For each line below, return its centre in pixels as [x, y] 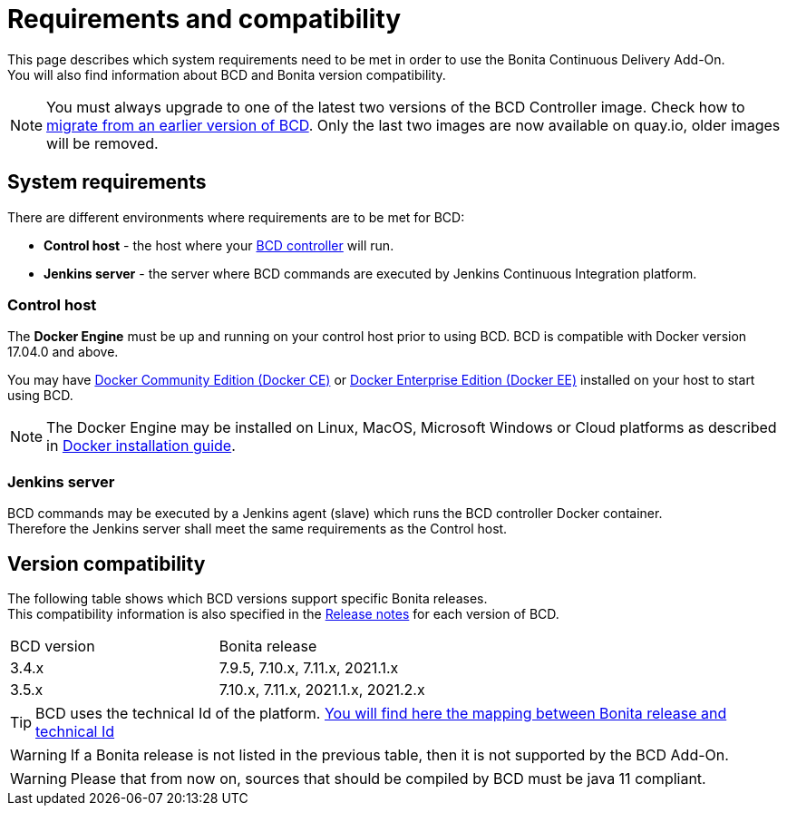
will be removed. [102, 143]
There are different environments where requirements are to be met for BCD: [236, 217]
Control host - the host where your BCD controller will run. [219, 245]
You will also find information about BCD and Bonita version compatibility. [227, 74]
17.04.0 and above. [63, 352]
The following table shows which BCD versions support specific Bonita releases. [248, 598]
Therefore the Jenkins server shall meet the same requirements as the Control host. [257, 529]
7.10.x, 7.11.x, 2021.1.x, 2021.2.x [322, 689]
